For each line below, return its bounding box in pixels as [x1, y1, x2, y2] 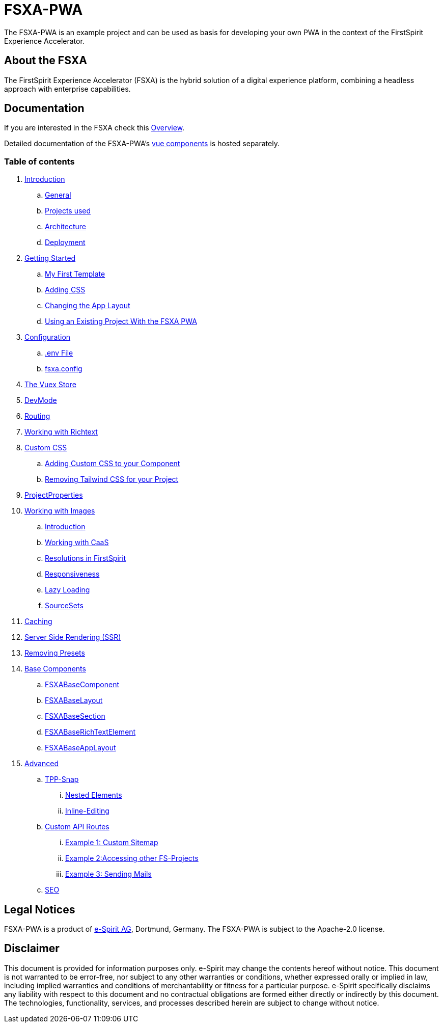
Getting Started [24, 254, 76, 263]
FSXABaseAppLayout [45, 743, 116, 752]
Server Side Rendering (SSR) [24, 633, 121, 642]
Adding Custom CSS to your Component [45, 459, 180, 468]
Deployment [45, 238, 86, 247]
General [45, 191, 71, 200]
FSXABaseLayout [45, 696, 103, 705]
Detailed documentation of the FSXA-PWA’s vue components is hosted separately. [4, 139, 280, 148]
